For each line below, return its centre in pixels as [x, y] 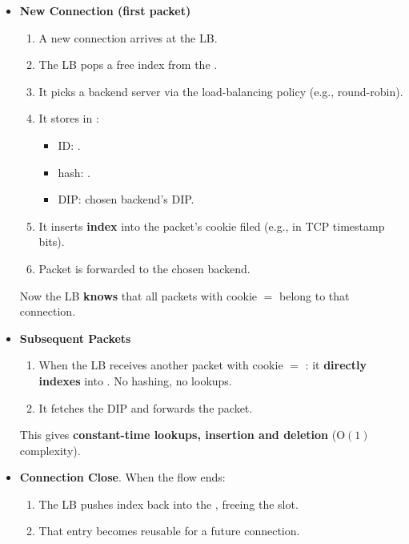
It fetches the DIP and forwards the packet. [146, 407]
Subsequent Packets [75, 338]
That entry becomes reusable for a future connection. [169, 531]
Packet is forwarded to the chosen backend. [144, 268]
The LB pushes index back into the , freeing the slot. [168, 504]
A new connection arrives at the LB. [128, 37]
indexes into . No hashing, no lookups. [135, 380]
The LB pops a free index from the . [128, 64]
